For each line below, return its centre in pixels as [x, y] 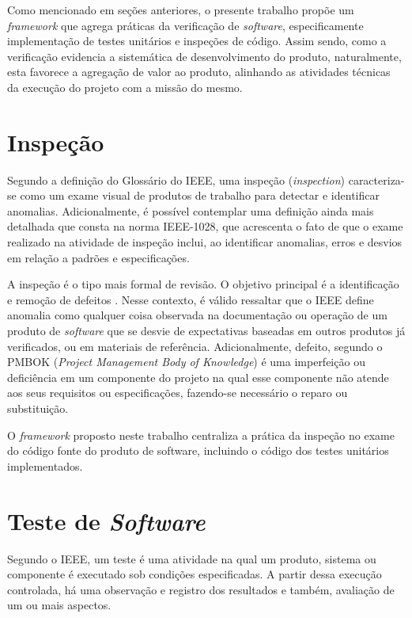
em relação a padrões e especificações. [98, 257]
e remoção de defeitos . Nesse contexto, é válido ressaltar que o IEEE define [191, 299]
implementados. [45, 465]
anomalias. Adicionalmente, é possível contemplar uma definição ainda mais [191, 210]
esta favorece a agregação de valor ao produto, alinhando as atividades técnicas [199, 72]
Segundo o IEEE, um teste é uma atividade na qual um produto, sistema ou [192, 558]
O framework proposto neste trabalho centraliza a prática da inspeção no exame [201, 435]
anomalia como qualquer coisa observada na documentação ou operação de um [197, 315]
